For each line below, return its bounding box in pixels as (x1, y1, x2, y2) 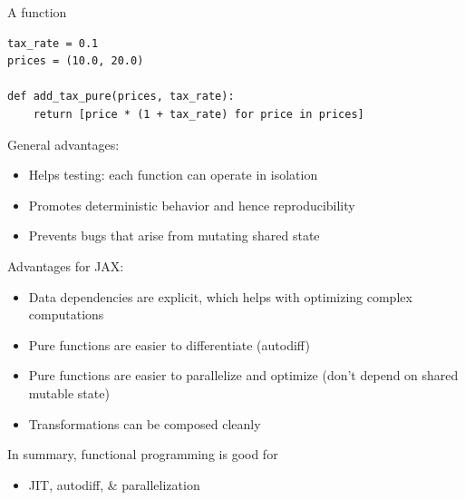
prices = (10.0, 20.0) (7, 54, 144, 68)
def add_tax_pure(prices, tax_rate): (7, 90, 235, 103)
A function (7, 3, 67, 21)
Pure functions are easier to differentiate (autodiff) (28, 335, 310, 354)
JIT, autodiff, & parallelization (28, 475, 200, 494)
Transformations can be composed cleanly (28, 414, 261, 433)
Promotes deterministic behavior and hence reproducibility (28, 195, 355, 214)
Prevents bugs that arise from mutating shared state (28, 226, 320, 245)
